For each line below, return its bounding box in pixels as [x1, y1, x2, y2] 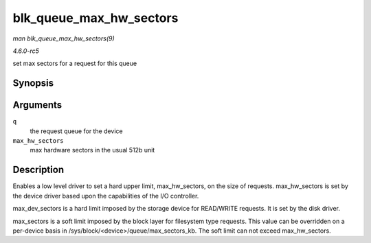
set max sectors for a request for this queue [12, 59, 137, 68]
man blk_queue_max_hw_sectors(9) [12, 34, 115, 43]
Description [12, 164, 65, 176]
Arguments [12, 100, 63, 111]
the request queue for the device [30, 127, 123, 135]
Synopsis [12, 78, 54, 89]
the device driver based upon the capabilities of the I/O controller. [12, 192, 199, 200]
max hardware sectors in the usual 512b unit [30, 146, 155, 154]
